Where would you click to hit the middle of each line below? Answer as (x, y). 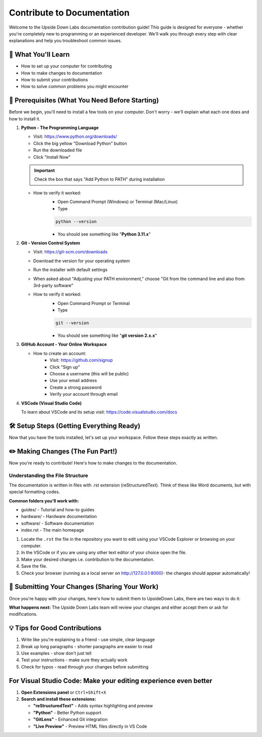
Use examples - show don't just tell (56, 653)
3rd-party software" (53, 285)
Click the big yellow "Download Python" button (80, 143)
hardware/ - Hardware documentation (59, 517)
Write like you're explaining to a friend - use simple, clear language (88, 640)
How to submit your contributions (55, 80)
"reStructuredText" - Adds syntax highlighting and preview (93, 706)
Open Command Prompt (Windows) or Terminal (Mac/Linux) (118, 202)
